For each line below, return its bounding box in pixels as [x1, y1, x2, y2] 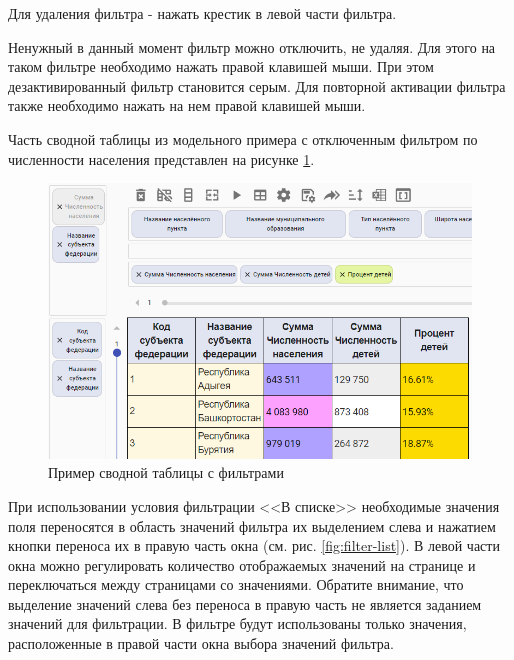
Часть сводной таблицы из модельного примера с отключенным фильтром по [8, 128, 478, 149]
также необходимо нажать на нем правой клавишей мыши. [8, 95, 366, 116]
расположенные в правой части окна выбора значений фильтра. [8, 633, 394, 654]
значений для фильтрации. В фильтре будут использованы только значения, [8, 613, 467, 634]
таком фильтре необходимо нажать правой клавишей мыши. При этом [8, 56, 434, 77]
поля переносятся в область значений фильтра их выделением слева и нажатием [8, 515, 496, 536]
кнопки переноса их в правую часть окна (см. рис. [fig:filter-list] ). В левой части [8, 535, 500, 556]
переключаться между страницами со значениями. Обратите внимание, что [8, 574, 464, 595]
